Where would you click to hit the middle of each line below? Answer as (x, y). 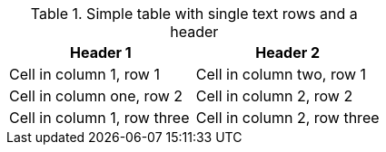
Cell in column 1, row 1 (84, 74)
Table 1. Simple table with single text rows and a (194, 14)
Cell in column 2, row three (287, 118)
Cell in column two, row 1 (281, 74)
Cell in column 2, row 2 (274, 96)
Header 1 (101, 52)
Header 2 (288, 52)
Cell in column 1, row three (99, 118)
